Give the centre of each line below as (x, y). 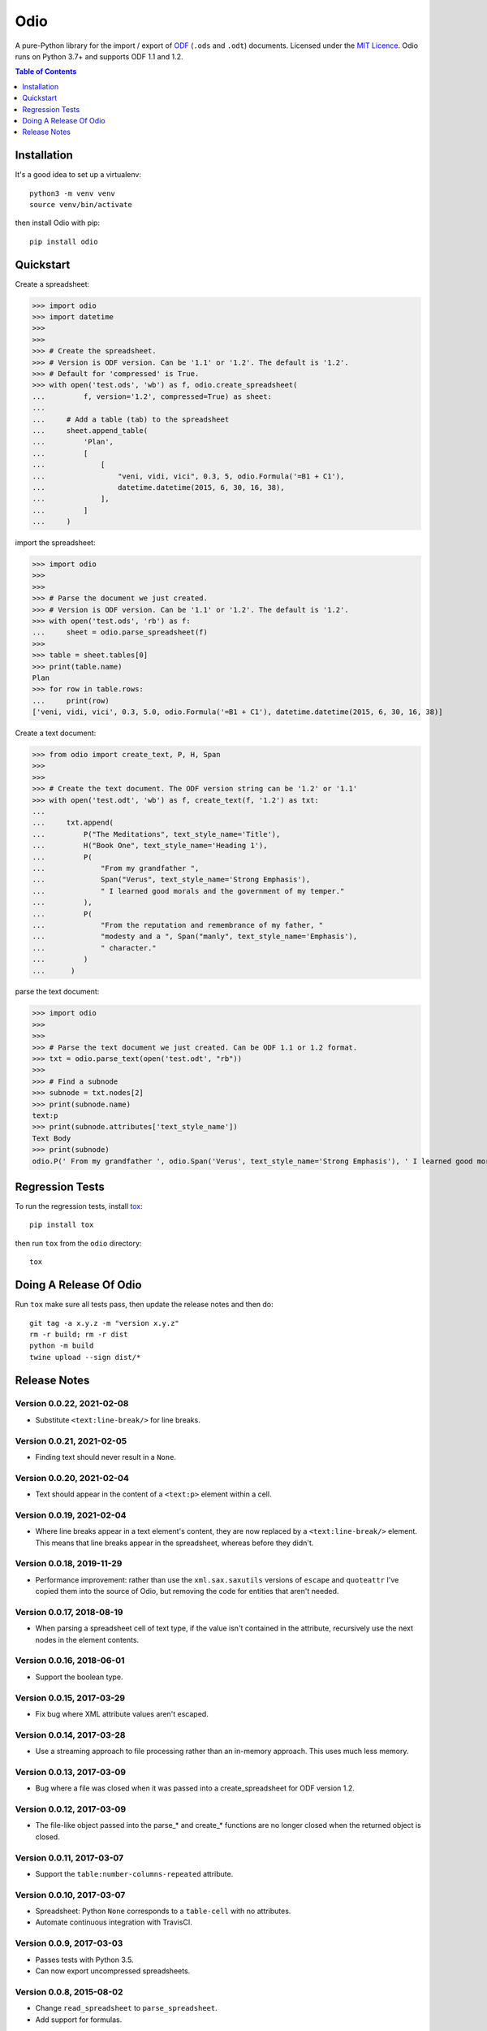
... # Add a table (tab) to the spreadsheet (131, 419)
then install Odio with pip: (58, 223)
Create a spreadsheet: (52, 284)
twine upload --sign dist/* (85, 1357)
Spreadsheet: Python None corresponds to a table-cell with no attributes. (163, 1911)
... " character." (95, 948)
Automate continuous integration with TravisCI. (114, 1922)
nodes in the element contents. (87, 1639)
